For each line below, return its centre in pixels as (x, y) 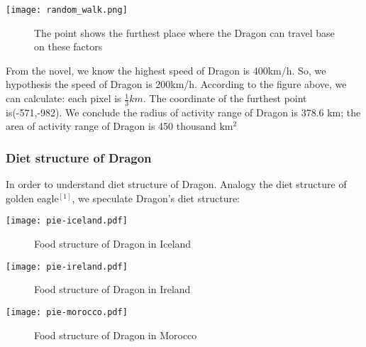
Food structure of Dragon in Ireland (112, 289)
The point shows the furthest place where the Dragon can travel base (184, 32)
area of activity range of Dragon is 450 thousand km (120, 126)
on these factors (68, 46)
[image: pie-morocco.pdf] (67, 312)
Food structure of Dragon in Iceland (113, 244)
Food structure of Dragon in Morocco (116, 335)
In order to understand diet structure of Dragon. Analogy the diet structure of (176, 184)
